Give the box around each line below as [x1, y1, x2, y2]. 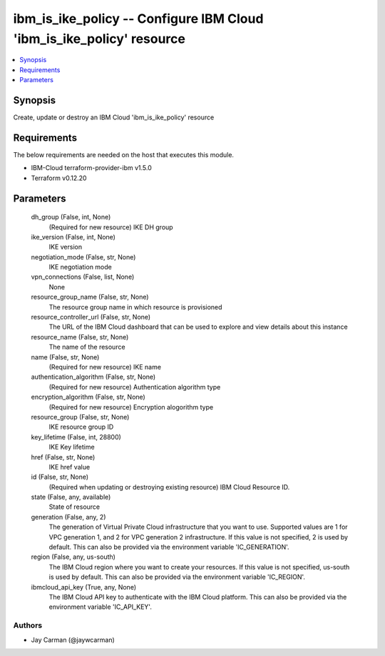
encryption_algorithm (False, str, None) [31, 393, 145, 402]
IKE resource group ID [48, 422, 114, 432]
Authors [13, 620, 43, 630]
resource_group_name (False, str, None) [31, 293, 149, 302]
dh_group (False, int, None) [31, 213, 111, 222]
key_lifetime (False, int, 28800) [31, 432, 121, 441]
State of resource [48, 502, 101, 511]
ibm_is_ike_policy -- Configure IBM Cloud [13, 11, 264, 26]
